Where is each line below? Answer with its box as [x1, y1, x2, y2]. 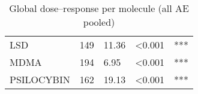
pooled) [83, 15, 115, 29]
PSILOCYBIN [10, 72, 70, 86]
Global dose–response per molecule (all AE [9, 1, 189, 15]
